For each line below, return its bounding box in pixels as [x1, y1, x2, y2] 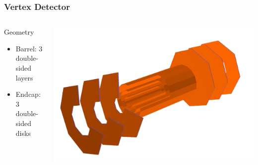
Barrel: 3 [15, 43, 43, 53]
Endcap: [15, 89, 41, 99]
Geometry [4, 27, 34, 37]
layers [15, 72, 33, 82]
